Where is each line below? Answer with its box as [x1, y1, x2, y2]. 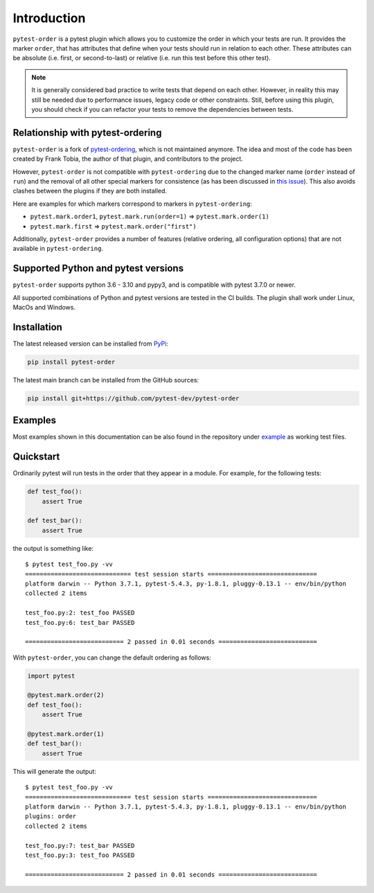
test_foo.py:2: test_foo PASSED [25, 609, 135, 617]
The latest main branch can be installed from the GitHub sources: [12, 375, 199, 384]
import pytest [27, 672, 75, 680]
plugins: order [25, 813, 77, 820]
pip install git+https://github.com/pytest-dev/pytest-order [27, 394, 240, 402]
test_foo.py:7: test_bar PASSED [25, 842, 135, 849]
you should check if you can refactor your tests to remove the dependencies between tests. [31, 105, 294, 114]
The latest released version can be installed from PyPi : [12, 339, 169, 348]
